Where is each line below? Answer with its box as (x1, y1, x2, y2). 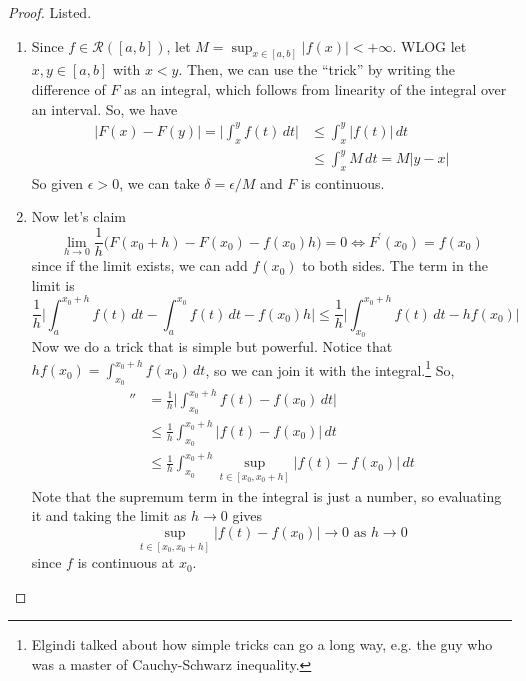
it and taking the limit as (31, 505, 187, 526)
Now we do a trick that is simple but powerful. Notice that (31, 336, 393, 357)
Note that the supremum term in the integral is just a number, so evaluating (31, 485, 502, 506)
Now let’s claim (31, 206, 126, 227)
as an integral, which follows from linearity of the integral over (124, 79, 507, 100)
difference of (31, 79, 106, 100)
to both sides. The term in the (302, 255, 488, 276)
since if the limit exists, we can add (31, 255, 248, 276)
